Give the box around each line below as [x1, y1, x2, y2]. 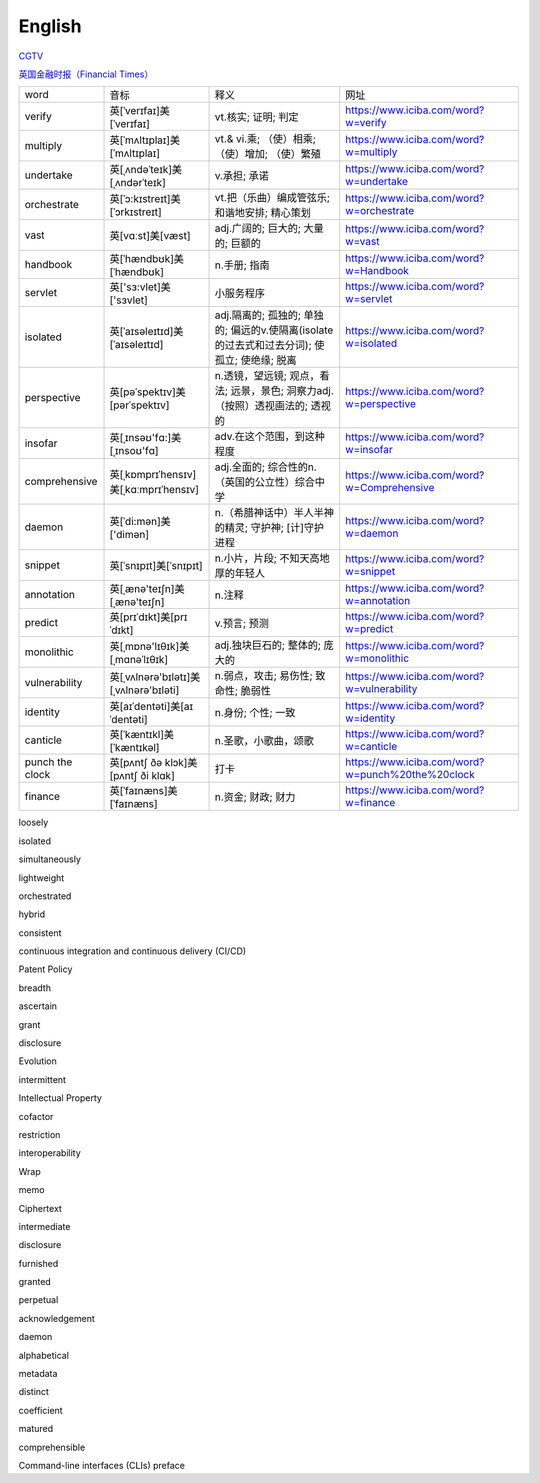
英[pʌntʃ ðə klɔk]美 [109, 756, 198, 770]
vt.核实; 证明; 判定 [214, 110, 299, 124]
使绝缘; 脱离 [240, 353, 297, 367]
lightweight [18, 871, 65, 884]
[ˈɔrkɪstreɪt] [109, 205, 162, 219]
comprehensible [18, 1441, 86, 1453]
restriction [18, 1128, 61, 1140]
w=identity [345, 711, 396, 725]
